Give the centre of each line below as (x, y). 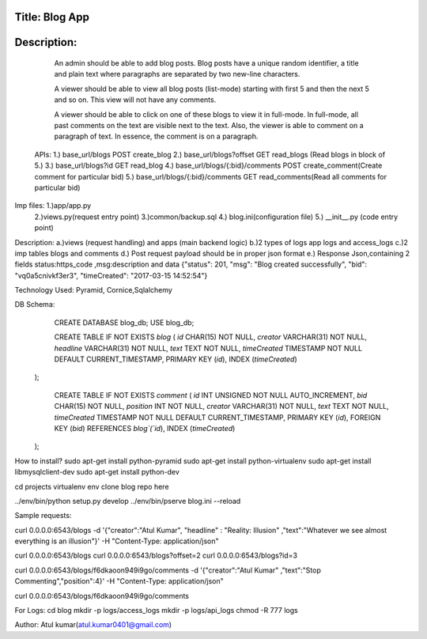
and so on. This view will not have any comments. (135, 100)
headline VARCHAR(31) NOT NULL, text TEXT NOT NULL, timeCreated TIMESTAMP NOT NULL (208, 348)
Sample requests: (43, 516)
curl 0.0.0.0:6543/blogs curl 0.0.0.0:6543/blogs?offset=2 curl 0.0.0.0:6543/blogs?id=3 (156, 556)
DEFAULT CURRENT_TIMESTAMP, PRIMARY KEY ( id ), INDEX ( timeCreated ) (176, 359)
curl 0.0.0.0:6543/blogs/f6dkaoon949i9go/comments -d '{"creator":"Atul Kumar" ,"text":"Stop (168, 570)
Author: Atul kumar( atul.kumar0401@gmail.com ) (93, 625)
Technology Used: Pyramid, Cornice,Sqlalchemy (94, 290)
